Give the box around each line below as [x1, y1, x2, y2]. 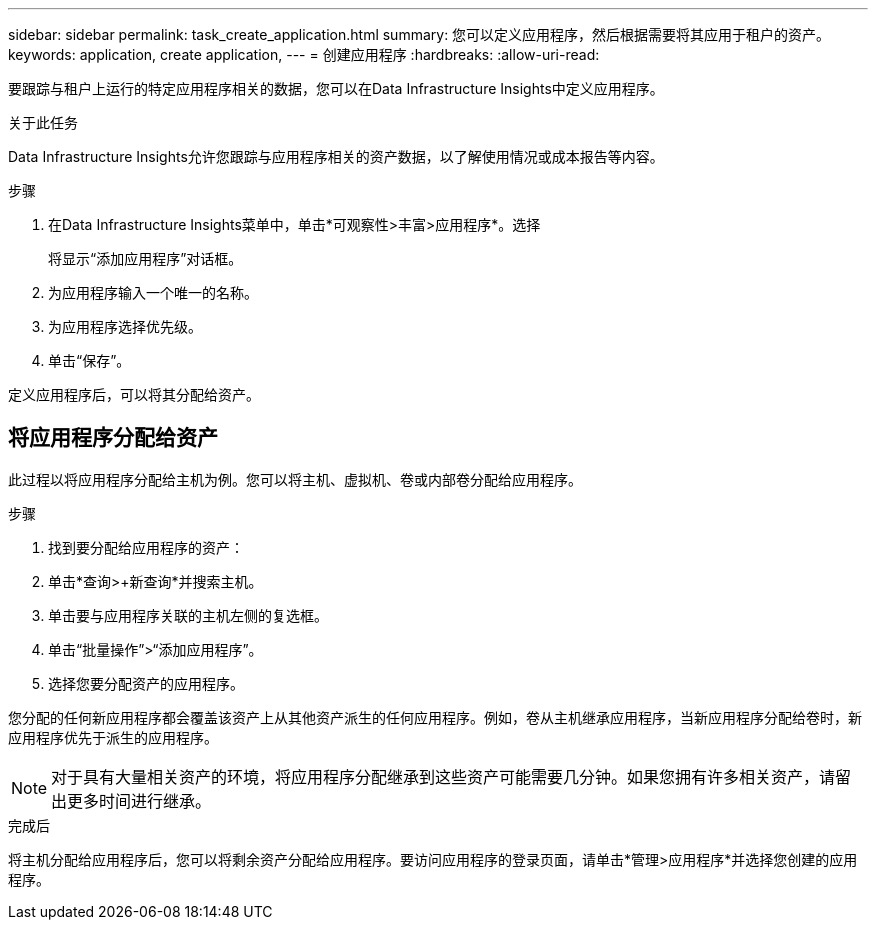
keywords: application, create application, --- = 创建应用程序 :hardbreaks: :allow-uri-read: [8, 46, 600, 63]
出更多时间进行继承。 [51, 790, 212, 811]
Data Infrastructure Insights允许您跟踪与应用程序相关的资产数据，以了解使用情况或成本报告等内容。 [8, 148, 664, 165]
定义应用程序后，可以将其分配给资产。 [8, 386, 260, 403]
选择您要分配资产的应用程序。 [48, 674, 244, 692]
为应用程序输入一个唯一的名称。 [48, 284, 258, 301]
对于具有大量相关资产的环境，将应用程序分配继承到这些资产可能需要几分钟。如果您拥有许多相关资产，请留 [51, 766, 852, 787]
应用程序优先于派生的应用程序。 [8, 728, 218, 746]
